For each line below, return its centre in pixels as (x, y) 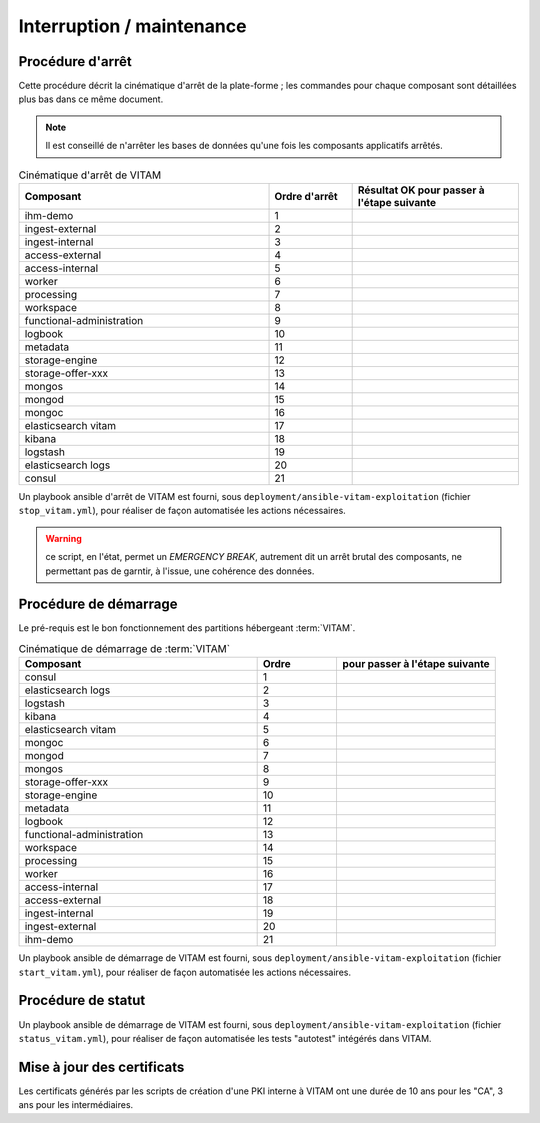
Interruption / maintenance (132, 26)
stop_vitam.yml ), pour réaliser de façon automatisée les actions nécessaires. (182, 511)
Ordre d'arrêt (306, 196)
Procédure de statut (82, 1000)
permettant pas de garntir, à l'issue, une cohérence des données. (180, 571)
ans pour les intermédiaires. (76, 1105)
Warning (63, 538)
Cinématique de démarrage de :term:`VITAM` (124, 649)
